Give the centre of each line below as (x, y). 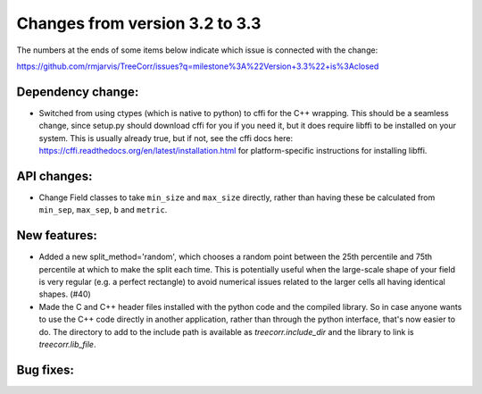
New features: (57, 235)
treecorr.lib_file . (67, 344)
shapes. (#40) (65, 294)
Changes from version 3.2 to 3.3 (139, 23)
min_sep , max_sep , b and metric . (103, 210)
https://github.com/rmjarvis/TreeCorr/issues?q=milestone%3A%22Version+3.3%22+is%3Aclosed (198, 66)
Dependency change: (78, 92)
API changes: (54, 176)
